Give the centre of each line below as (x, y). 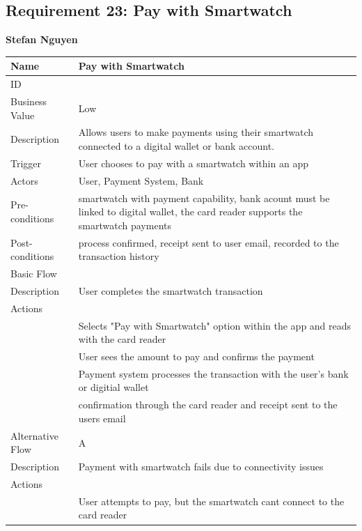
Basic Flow (34, 274)
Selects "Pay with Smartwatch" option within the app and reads (215, 325)
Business (29, 101)
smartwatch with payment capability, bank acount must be (204, 198)
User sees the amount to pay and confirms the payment (196, 356)
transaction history (119, 256)
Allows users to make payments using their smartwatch (196, 132)
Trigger (26, 163)
